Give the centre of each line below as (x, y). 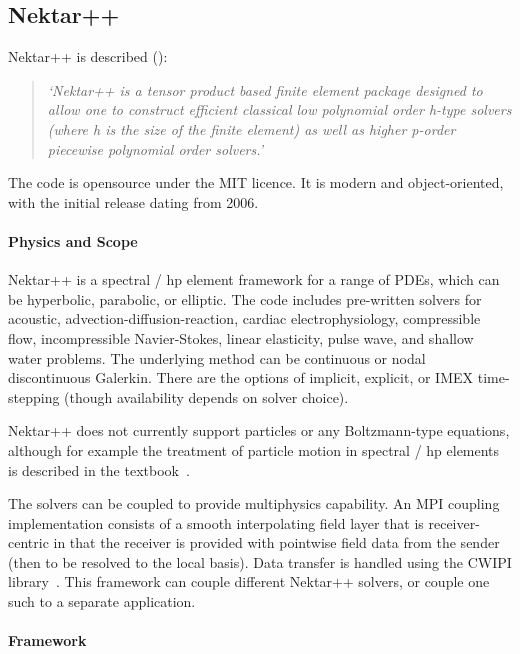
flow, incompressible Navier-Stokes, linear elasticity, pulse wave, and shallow (241, 337)
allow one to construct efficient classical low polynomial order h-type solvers (279, 109)
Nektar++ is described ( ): (88, 56)
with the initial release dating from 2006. (133, 201)
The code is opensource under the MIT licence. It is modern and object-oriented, (256, 182)
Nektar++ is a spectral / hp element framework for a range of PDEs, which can (254, 279)
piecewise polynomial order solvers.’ (155, 148)
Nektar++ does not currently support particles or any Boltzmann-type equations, (259, 430)
